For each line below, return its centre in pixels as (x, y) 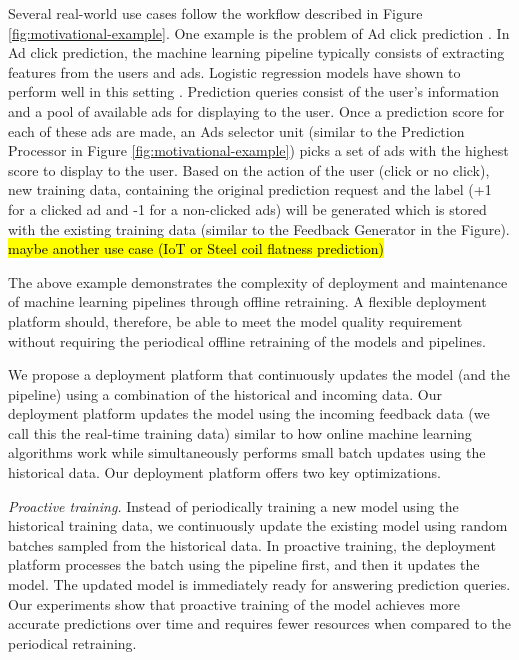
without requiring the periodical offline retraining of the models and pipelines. (247, 340)
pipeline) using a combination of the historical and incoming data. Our (225, 393)
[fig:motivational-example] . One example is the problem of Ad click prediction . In (259, 32)
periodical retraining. (72, 642)
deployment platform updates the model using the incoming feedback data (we (249, 413)
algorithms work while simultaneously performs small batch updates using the (247, 452)
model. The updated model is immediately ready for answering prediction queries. (259, 584)
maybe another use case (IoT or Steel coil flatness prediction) (196, 248)
